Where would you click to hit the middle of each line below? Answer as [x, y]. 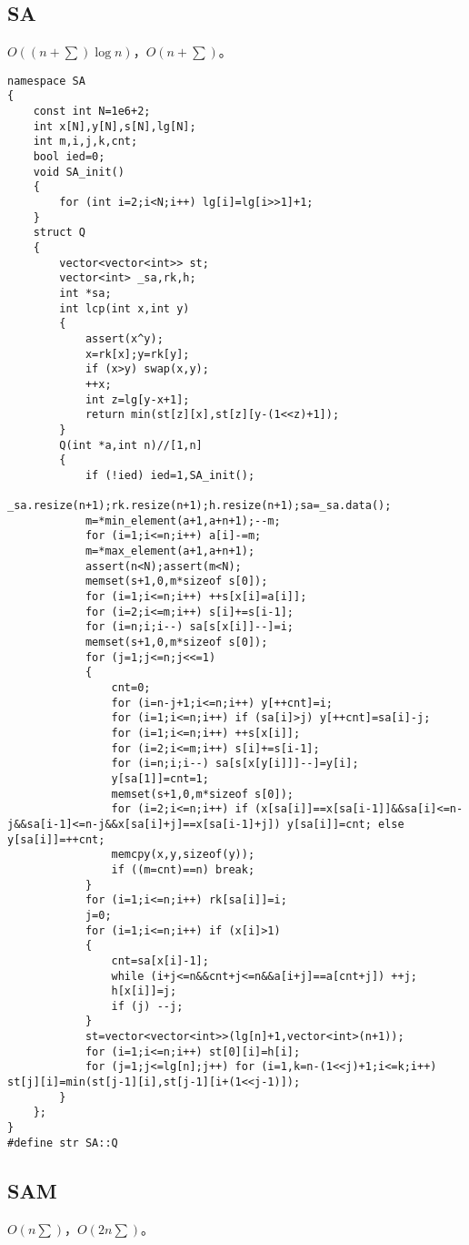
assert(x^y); [124, 338]
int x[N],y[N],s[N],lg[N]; [115, 126]
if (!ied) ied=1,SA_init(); [170, 475]
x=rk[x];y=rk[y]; [137, 354]
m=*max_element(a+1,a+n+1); [170, 551]
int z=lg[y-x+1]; [137, 399]
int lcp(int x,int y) [125, 308]
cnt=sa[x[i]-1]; [160, 960]
